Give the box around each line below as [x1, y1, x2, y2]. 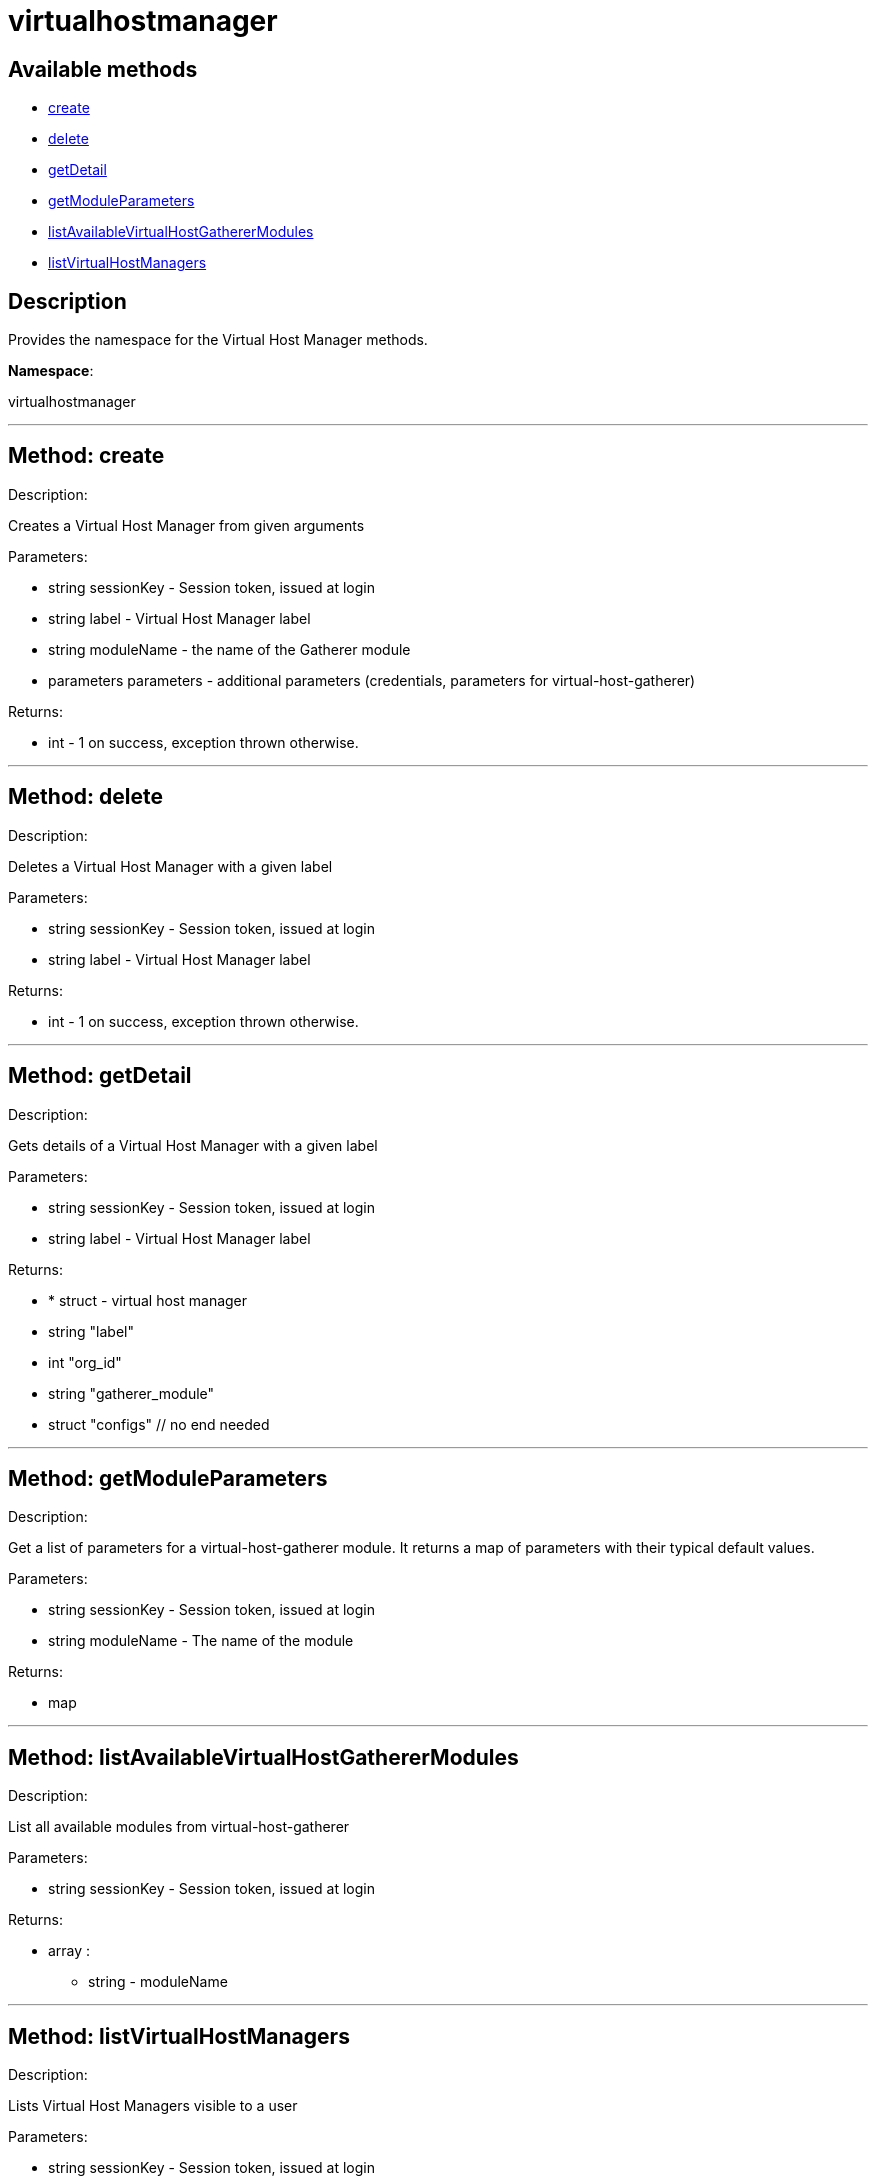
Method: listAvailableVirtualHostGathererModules [8, 1744, 519, 1770]
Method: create [8, 443, 165, 469]
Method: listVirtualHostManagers [8, 2023, 350, 2049]
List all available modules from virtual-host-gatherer [8, 1818, 350, 1836]
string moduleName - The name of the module [48, 1632, 354, 1650]
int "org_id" [48, 1353, 122, 1371]
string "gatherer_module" [48, 1384, 215, 1402]
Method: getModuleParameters [8, 1465, 328, 1491]
